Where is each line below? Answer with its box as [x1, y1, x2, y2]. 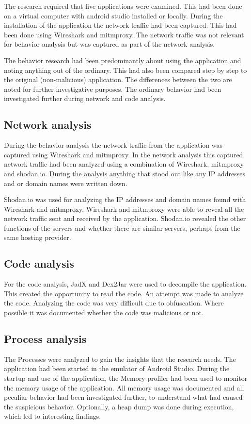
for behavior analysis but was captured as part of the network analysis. [4, 39, 215, 49]
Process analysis [4, 331, 87, 346]
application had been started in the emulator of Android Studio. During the [4, 363, 230, 373]
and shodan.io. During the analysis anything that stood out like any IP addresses [4, 168, 246, 178]
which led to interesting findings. [4, 411, 101, 421]
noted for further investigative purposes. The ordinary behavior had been [4, 84, 221, 94]
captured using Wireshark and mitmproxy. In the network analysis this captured [4, 149, 243, 159]
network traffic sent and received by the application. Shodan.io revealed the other [4, 213, 246, 223]
